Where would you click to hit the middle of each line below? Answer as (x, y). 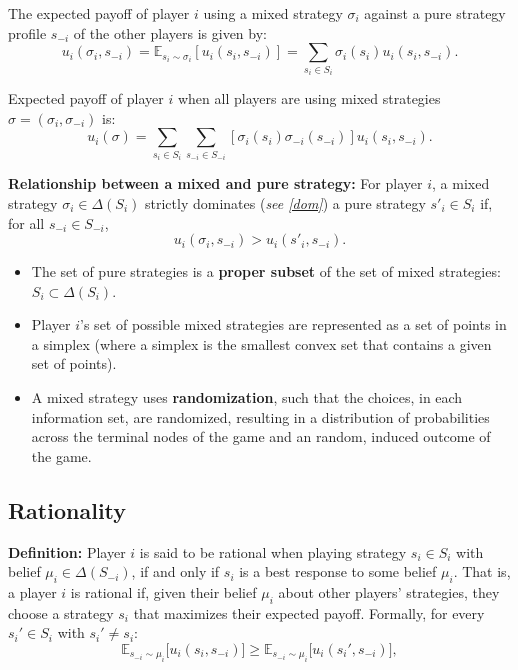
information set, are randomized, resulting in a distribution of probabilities (260, 416)
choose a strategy (61, 612)
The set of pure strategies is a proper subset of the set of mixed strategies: (266, 271)
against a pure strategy (435, 13)
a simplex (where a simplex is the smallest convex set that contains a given (261, 343)
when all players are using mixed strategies (309, 98)
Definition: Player (67, 551)
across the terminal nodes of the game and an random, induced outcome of (261, 436)
